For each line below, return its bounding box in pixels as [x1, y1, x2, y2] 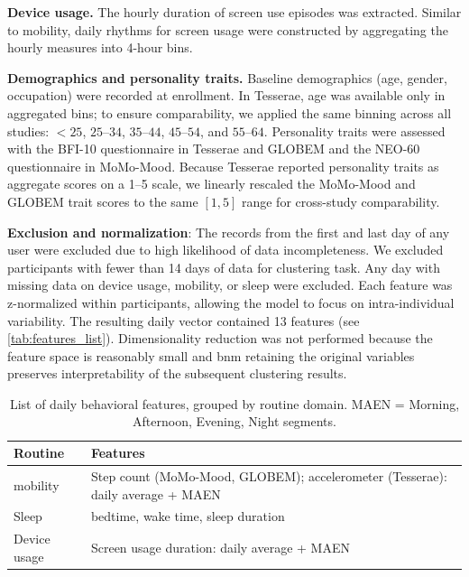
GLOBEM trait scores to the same [7, 191, 198, 210]
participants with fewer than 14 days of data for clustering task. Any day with [7, 257, 440, 276]
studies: [7, 121, 50, 140]
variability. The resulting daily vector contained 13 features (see [7, 311, 360, 330]
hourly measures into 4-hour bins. [7, 38, 193, 57]
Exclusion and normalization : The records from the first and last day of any [7, 222, 450, 241]
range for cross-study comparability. [241, 191, 440, 210]
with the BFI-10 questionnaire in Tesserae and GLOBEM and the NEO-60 [7, 139, 420, 158]
